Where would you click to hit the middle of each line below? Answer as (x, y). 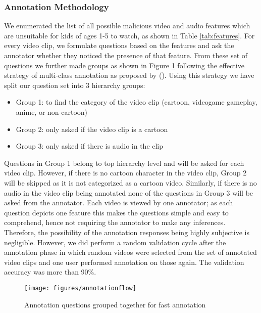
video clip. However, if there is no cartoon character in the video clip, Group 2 (125, 173)
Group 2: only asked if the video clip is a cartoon (92, 129)
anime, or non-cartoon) (52, 111)
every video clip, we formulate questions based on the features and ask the (119, 45)
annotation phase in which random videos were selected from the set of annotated (130, 252)
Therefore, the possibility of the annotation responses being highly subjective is (127, 232)
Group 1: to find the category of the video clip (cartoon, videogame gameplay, (137, 102)
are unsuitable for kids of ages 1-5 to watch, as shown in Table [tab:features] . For (129, 35)
